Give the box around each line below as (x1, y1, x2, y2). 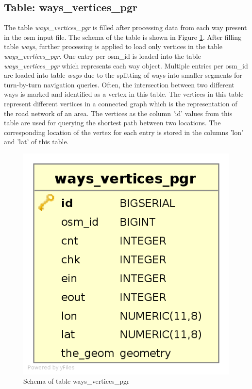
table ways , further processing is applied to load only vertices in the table (4, 41, 222, 51)
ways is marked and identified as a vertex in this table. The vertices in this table (4, 89, 244, 99)
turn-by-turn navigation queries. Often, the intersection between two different (4, 79, 235, 89)
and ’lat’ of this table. (4, 136, 69, 147)
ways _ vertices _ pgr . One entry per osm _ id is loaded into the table (4, 51, 201, 61)
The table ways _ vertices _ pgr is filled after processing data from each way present (4, 22, 247, 33)
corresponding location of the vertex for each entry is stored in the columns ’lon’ (4, 127, 243, 137)
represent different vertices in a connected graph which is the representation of (4, 98, 237, 108)
